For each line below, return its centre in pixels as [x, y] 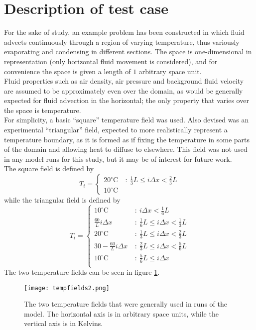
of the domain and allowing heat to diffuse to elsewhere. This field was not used [126, 149]
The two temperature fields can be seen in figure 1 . [82, 272]
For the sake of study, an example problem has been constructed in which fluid [124, 32]
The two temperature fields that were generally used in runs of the [126, 304]
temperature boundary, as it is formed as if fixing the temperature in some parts [127, 139]
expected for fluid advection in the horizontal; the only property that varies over [127, 100]
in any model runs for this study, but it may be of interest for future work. [118, 159]
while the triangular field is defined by [62, 200]
